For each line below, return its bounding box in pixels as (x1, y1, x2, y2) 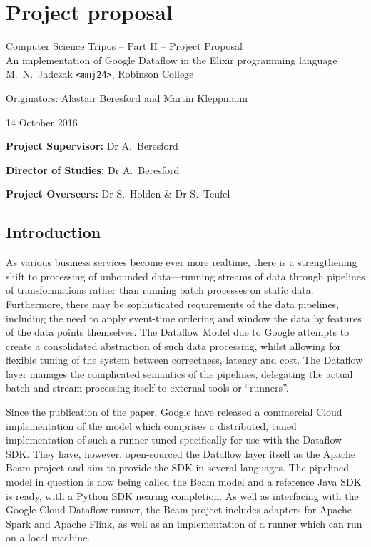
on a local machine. (6, 530, 91, 545)
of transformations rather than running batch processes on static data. (6, 282, 314, 297)
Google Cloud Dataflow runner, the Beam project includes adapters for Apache (6, 502, 352, 517)
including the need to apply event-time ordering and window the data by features (6, 310, 362, 325)
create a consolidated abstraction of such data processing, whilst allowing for (6, 338, 342, 353)
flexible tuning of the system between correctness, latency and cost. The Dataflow (6, 352, 363, 367)
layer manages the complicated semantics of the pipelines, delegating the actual (6, 366, 353, 381)
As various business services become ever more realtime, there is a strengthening (6, 255, 357, 270)
